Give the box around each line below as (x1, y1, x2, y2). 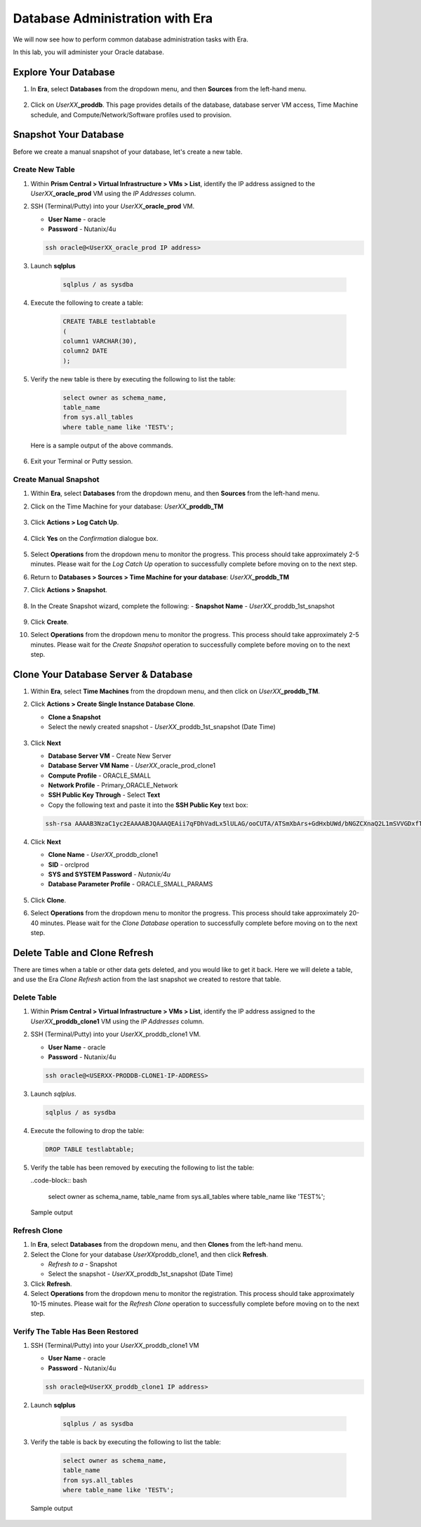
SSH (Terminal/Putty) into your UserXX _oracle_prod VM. (30, 202, 195, 211)
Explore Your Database (13, 66, 116, 78)
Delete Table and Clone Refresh (13, 947, 154, 959)
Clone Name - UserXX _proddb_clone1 (48, 851, 158, 859)
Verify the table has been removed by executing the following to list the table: (30, 1163, 255, 1172)
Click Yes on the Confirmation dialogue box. (30, 534, 159, 542)
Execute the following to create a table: (30, 299, 144, 307)
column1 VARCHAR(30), (62, 337, 138, 345)
